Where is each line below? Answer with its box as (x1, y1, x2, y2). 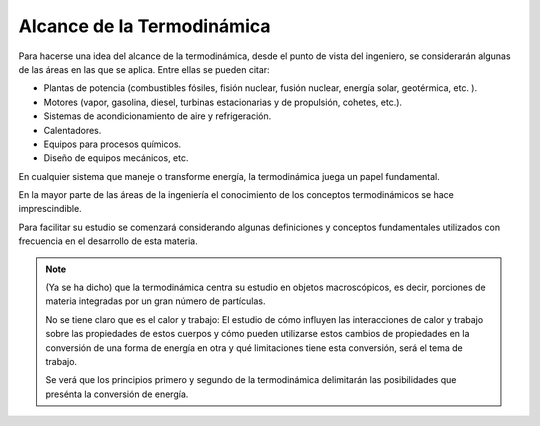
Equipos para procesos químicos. (43, 138, 182, 150)
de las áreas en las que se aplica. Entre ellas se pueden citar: (18, 63, 270, 75)
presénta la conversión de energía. (45, 388, 189, 400)
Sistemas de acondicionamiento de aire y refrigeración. (43, 110, 272, 122)
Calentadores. (43, 124, 102, 136)
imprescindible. (18, 203, 82, 215)
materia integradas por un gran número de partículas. (45, 295, 266, 307)
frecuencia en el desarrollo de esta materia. (18, 235, 199, 247)
